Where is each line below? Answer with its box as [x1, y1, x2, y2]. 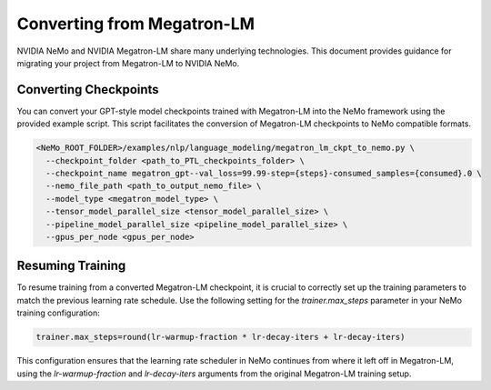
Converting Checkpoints [16, 82, 159, 97]
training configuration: [16, 307, 100, 318]
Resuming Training [16, 258, 126, 274]
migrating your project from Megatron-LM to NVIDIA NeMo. [16, 57, 240, 68]
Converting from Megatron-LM [16, 14, 255, 34]
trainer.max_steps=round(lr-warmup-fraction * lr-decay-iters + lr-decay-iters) [35, 332, 406, 343]
